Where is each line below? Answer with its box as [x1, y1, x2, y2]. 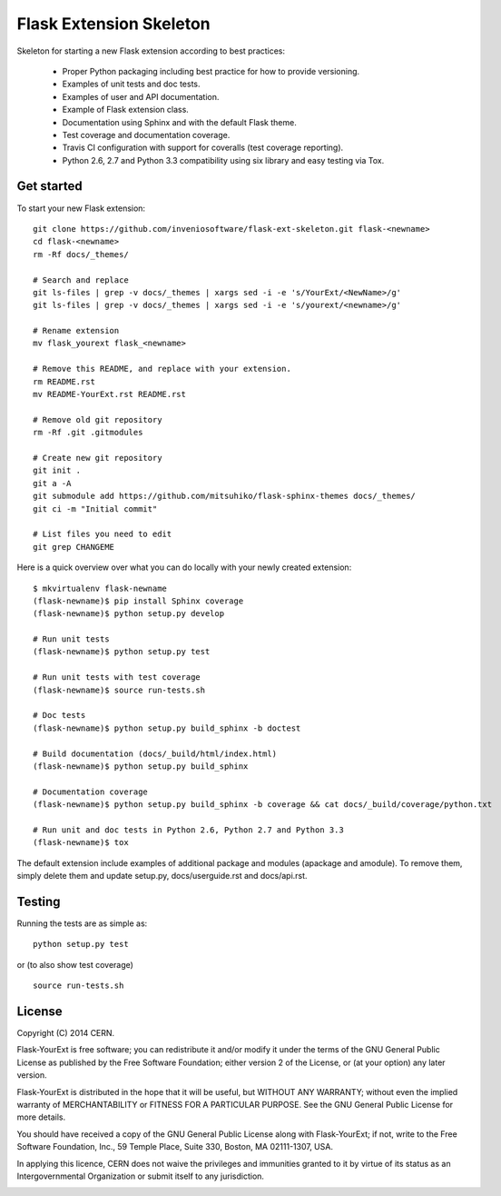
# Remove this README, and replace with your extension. [33, 364, 292, 374]
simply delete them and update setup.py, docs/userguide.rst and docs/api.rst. [16, 871, 308, 882]
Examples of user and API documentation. [62, 91, 220, 102]
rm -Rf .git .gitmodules [33, 427, 143, 438]
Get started [16, 178, 83, 194]
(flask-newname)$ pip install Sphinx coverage [33, 595, 244, 606]
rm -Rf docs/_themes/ [33, 249, 129, 259]
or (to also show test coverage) [16, 959, 133, 970]
